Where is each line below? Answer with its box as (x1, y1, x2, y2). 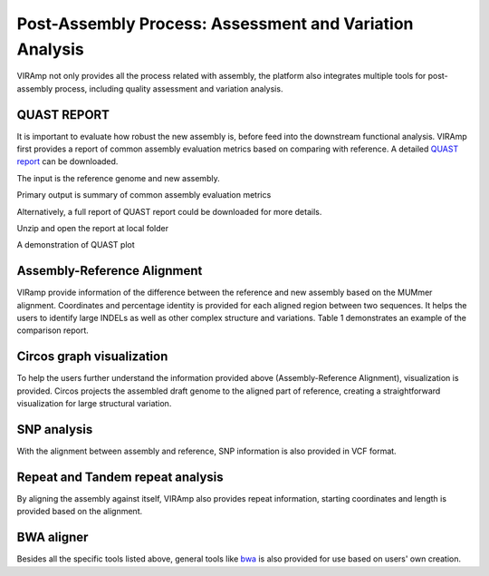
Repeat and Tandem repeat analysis (16, 469, 224, 484)
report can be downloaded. (16, 156, 119, 167)
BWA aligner (16, 530, 89, 545)
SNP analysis (16, 422, 93, 437)
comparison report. (16, 325, 90, 336)
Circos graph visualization (16, 349, 168, 365)
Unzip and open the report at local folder (16, 222, 169, 233)
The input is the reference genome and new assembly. (16, 172, 221, 183)
